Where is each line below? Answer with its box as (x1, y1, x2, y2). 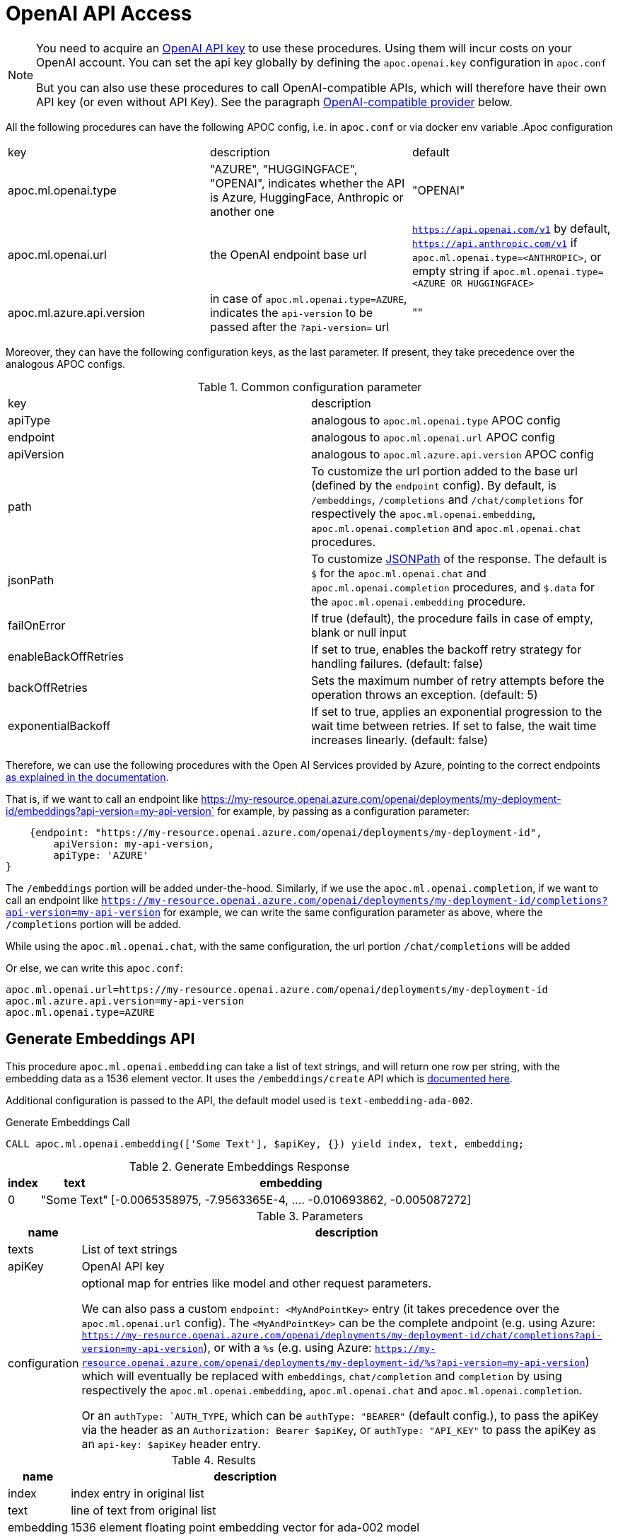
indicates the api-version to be (209, 305, 373, 320)
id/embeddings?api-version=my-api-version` (6, 804, 215, 817)
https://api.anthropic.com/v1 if (412, 235, 578, 250)
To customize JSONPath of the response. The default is (311, 551, 607, 566)
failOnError (8, 618, 66, 632)
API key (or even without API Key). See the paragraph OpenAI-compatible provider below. (36, 94, 513, 109)
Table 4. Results (171, 1452, 256, 1467)
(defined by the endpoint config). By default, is (311, 477, 556, 492)
